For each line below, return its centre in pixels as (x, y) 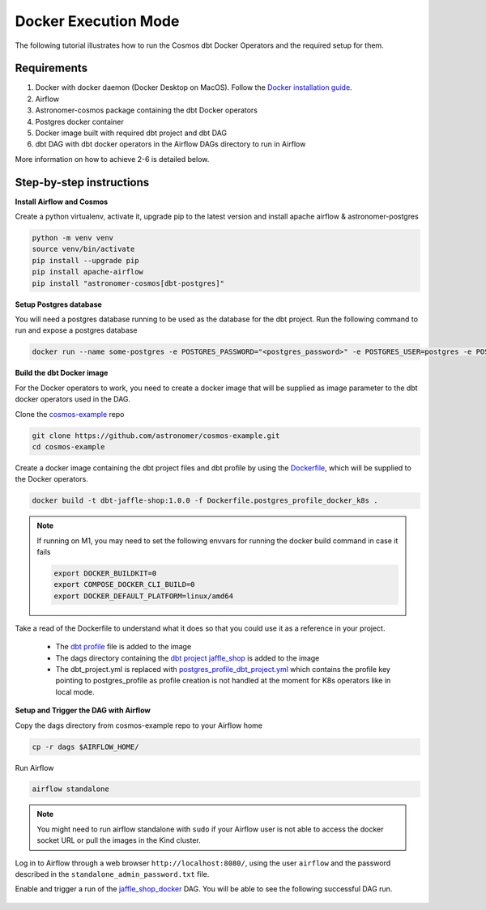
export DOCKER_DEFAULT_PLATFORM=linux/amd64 (144, 596)
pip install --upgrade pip (85, 260)
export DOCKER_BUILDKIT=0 (105, 574)
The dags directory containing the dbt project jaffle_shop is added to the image (188, 658)
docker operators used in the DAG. (73, 399)
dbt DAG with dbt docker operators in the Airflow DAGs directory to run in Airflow (171, 144)
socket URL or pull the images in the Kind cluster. (119, 840)
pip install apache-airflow (87, 272)
